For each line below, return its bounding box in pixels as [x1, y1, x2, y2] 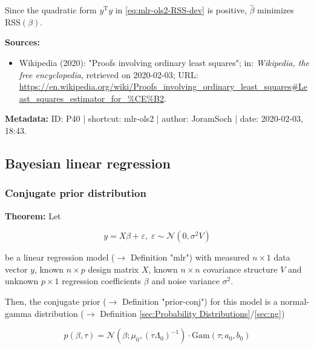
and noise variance [151, 274, 220, 287]
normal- [280, 294, 310, 307]
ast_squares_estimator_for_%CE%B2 [19, 91, 164, 104]
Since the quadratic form [5, 4, 97, 16]
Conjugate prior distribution [5, 185, 146, 201]
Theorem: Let [5, 209, 61, 222]
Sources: [5, 36, 40, 48]
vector [5, 262, 28, 275]
